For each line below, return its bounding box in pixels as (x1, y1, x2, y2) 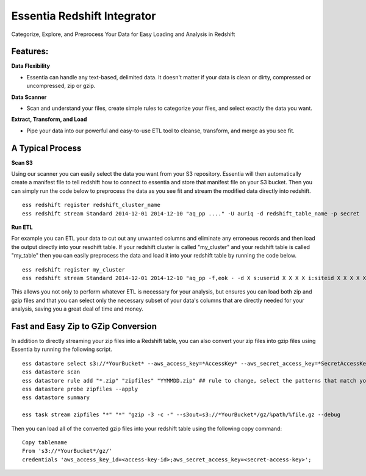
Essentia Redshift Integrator (11, 9, 156, 23)
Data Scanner (11, 93, 47, 101)
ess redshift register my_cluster (22, 266, 125, 273)
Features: (11, 46, 49, 57)
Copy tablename (22, 439, 68, 445)
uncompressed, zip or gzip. (26, 82, 96, 90)
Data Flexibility (11, 62, 50, 70)
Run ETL (11, 223, 33, 231)
